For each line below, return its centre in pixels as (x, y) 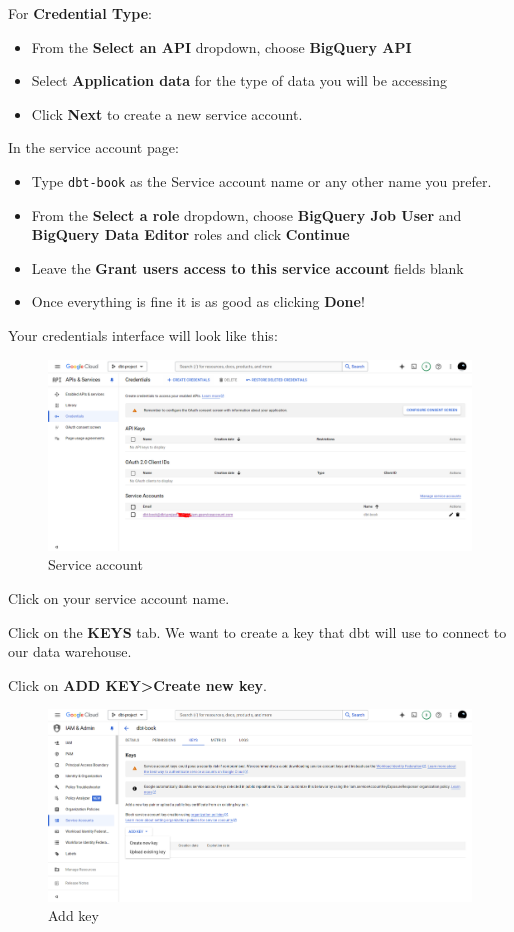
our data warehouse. (70, 651)
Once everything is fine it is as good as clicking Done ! (198, 301)
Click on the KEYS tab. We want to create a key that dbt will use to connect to (257, 631)
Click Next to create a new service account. (167, 113)
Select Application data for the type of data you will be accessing (239, 80)
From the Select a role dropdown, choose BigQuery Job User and (246, 214)
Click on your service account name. (119, 598)
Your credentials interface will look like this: (143, 335)
